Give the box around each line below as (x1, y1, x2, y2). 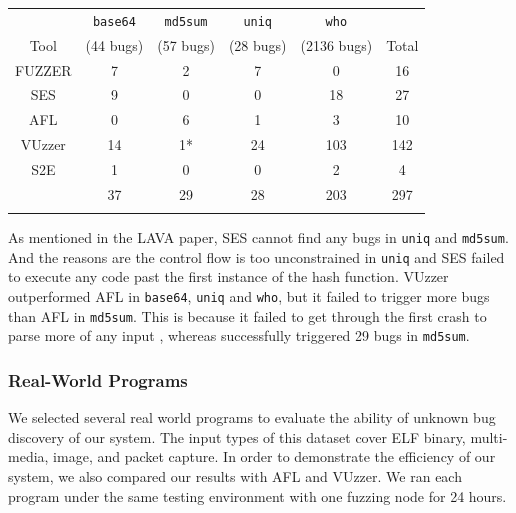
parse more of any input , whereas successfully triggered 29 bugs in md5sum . (8, 325, 470, 346)
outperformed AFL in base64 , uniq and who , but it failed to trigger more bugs (8, 285, 490, 306)
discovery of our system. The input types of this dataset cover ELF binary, (8, 426, 466, 447)
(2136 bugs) (300, 34, 373, 55)
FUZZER (15, 59, 72, 80)
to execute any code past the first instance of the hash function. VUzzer (8, 266, 449, 287)
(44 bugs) (85, 34, 144, 55)
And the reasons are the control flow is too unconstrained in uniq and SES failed (8, 246, 505, 267)
